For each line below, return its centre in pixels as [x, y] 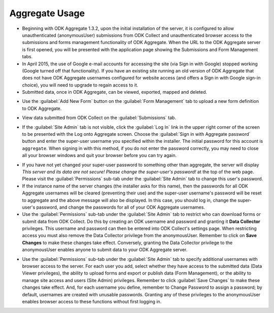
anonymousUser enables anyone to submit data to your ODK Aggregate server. [105, 250]
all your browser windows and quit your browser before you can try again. [99, 155]
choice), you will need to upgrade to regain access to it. [80, 85]
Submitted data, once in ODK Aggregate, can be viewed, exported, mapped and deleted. [115, 92]
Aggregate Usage [47, 13]
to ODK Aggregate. [42, 108]
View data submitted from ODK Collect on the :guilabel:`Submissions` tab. [99, 118]
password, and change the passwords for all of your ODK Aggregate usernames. [121, 207]
